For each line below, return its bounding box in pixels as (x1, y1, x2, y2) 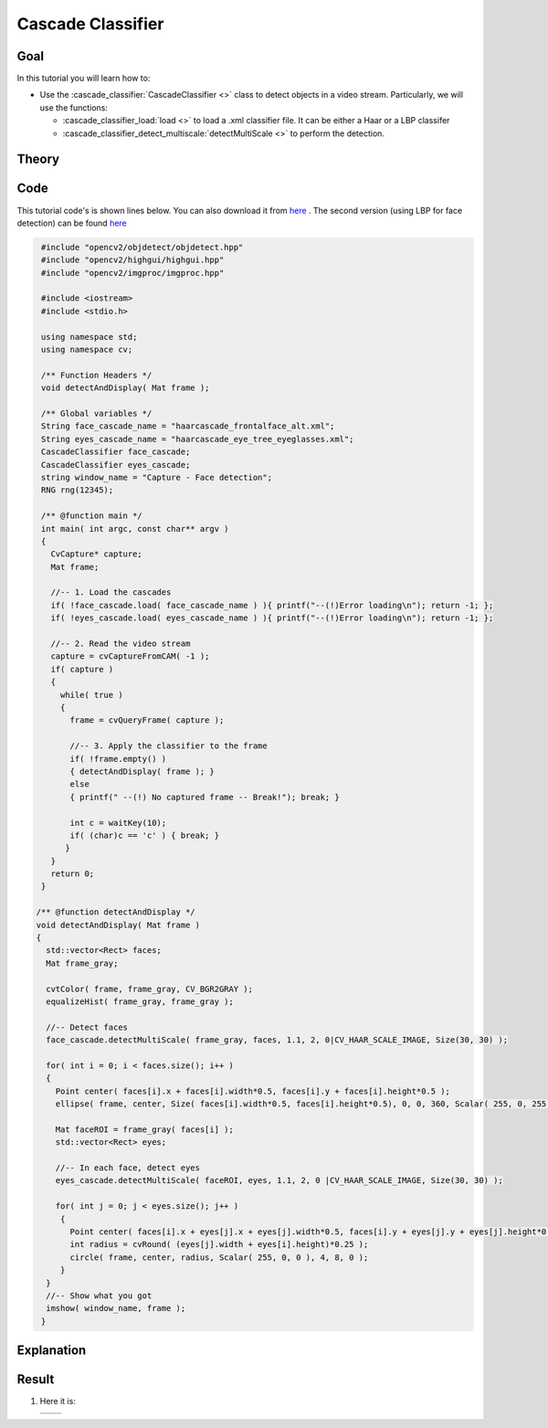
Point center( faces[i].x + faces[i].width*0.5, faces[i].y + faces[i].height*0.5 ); (55, 1085, 451, 1096)
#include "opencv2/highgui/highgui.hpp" (41, 255, 225, 265)
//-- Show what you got (46, 1290, 153, 1301)
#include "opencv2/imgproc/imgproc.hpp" (41, 268, 225, 278)
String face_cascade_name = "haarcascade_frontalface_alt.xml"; (41, 421, 335, 431)
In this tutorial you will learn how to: (16, 73, 151, 84)
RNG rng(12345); (41, 485, 114, 495)
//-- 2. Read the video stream (50, 639, 191, 649)
